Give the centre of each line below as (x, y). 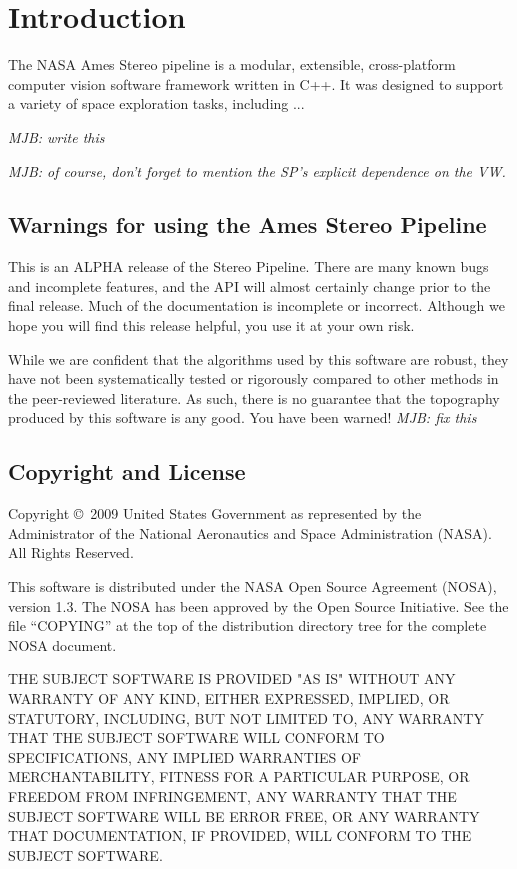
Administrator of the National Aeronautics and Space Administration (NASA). (250, 532)
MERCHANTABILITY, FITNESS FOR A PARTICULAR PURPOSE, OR (239, 776)
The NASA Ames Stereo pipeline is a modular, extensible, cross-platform (232, 64)
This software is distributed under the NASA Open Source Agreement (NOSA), (252, 586)
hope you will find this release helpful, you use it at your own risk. (211, 325)
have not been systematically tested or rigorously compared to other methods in (253, 378)
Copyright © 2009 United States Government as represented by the (215, 513)
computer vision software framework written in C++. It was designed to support (256, 83)
